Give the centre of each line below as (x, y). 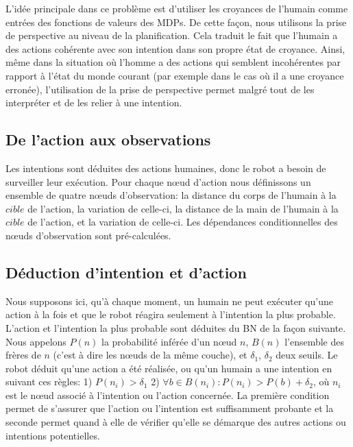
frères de (23, 355)
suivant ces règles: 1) (49, 382)
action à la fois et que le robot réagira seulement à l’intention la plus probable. (171, 314)
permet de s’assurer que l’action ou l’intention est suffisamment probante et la (170, 408)
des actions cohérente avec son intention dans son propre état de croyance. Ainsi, (175, 48)
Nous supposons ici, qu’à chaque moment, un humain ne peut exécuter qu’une (169, 301)
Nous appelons (36, 341)
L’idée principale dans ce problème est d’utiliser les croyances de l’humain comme (177, 8)
